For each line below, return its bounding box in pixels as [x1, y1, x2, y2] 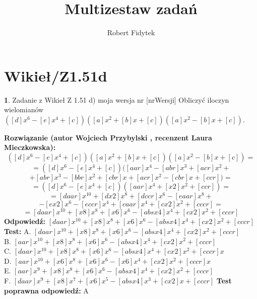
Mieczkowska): [4, 142, 56, 153]
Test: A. [4, 226, 31, 236]
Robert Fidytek [107, 27, 155, 38]
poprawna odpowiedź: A [4, 285, 89, 295]
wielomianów [4, 104, 44, 115]
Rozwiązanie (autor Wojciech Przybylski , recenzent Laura [4, 132, 212, 142]
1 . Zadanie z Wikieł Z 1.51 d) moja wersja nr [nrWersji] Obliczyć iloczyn [4, 94, 229, 105]
